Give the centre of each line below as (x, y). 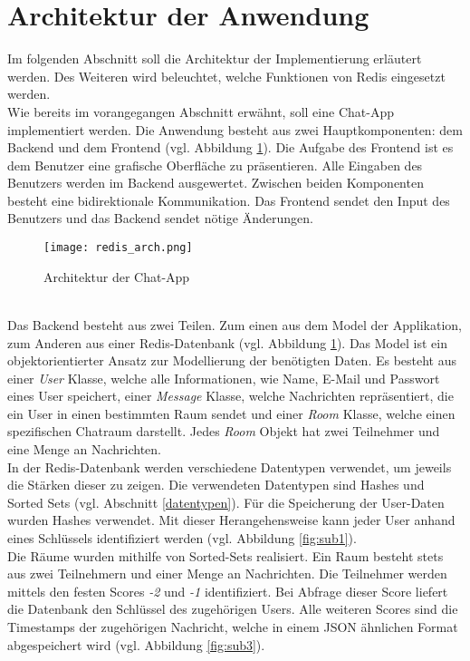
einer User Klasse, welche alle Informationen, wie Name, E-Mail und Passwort (224, 378)
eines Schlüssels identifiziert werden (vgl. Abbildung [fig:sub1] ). (182, 538)
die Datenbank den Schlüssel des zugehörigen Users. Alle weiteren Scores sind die (233, 609)
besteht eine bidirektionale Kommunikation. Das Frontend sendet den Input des (229, 200)
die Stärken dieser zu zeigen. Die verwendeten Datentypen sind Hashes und (216, 485)
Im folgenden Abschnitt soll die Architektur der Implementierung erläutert (215, 58)
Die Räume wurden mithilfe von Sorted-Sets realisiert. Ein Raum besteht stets (225, 555)
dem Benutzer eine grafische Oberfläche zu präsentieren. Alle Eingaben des (215, 165)
